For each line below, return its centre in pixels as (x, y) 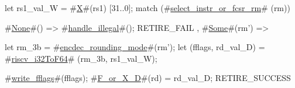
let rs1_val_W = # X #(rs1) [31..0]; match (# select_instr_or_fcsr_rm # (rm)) (147, 8)
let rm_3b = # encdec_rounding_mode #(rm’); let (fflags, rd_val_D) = (135, 47)
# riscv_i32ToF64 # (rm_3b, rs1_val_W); (81, 58)
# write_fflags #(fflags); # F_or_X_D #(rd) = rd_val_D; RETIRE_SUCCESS (148, 78)
